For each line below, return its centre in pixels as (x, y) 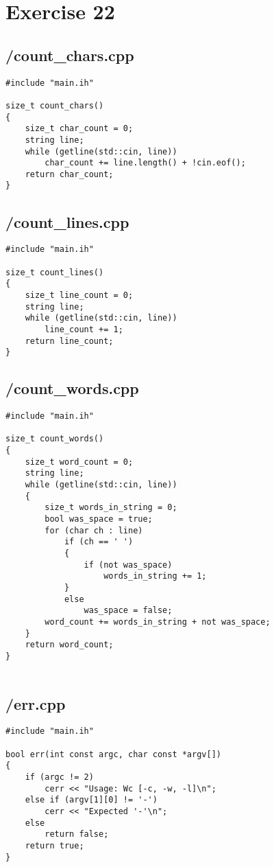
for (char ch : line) (94, 530)
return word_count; (69, 645)
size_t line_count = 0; (79, 295)
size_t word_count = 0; (79, 462)
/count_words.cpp (72, 388)
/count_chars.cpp (70, 55)
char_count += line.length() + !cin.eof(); (145, 163)
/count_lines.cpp (67, 221)
